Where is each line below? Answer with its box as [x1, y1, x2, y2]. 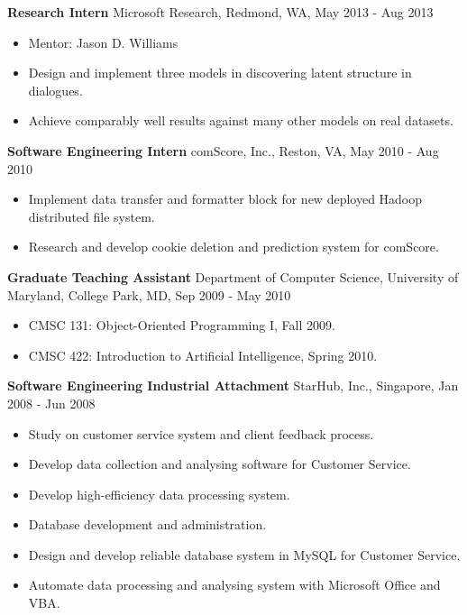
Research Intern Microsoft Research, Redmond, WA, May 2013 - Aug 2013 [7, 3, 434, 21]
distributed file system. [28, 207, 155, 225]
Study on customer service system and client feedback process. [28, 424, 374, 443]
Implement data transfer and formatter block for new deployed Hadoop [28, 189, 423, 208]
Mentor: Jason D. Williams [28, 32, 179, 51]
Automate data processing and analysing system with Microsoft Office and [28, 575, 441, 594]
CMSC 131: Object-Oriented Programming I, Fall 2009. [28, 316, 335, 335]
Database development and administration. [28, 515, 267, 534]
